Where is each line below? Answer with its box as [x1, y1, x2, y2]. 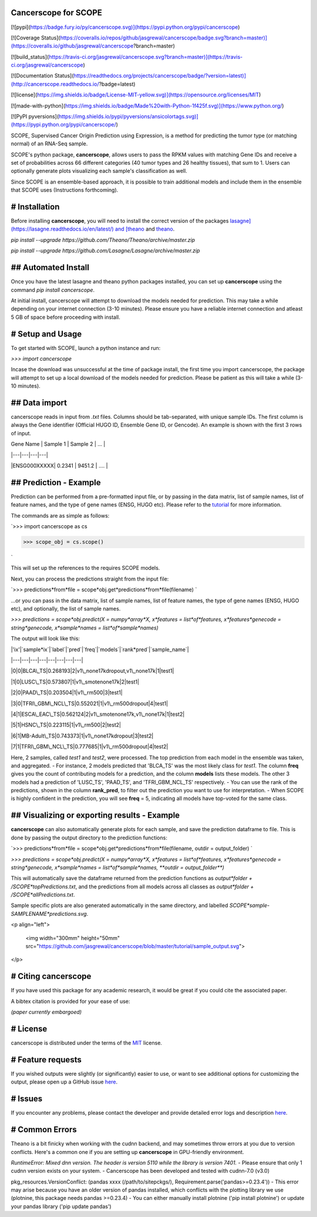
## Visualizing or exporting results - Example [11, 811, 180, 821]
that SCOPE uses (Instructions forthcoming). [11, 186, 119, 194]
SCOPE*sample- [229, 902, 270, 909]
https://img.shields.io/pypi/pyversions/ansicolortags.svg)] [59, 113, 199, 120]
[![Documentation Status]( [11, 72, 74, 79]
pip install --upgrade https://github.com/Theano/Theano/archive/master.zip [11, 236, 195, 244]
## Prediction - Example [11, 477, 101, 488]
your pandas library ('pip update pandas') [11, 1203, 112, 1210]
